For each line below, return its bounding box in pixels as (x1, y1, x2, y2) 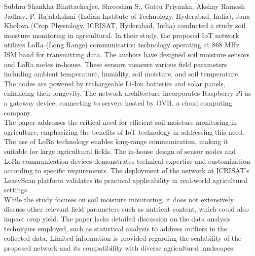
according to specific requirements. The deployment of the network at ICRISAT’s (4, 165, 250, 176)
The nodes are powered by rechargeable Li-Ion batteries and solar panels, (4, 78, 225, 88)
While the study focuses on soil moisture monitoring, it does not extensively (4, 194, 234, 204)
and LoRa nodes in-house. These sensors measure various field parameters (4, 59, 227, 69)
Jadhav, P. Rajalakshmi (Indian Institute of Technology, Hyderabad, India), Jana (4, 10, 250, 21)
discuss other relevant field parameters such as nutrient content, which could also (4, 204, 249, 214)
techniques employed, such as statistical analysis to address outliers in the (4, 223, 227, 233)
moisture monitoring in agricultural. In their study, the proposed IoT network (4, 30, 239, 40)
